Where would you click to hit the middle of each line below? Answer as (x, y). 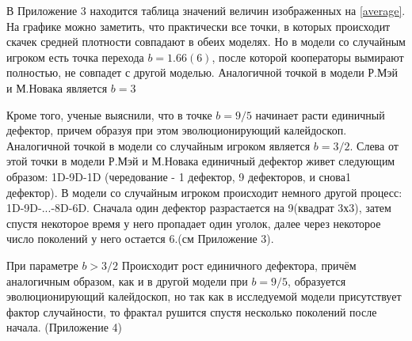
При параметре (42, 265)
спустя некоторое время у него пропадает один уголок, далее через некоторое (194, 223)
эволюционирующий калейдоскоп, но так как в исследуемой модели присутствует (204, 296)
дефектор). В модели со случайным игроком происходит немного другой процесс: (204, 192)
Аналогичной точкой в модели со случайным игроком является (158, 145)
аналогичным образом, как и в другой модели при (127, 280)
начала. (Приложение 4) (64, 327)
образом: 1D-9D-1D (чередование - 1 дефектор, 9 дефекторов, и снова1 (179, 176)
